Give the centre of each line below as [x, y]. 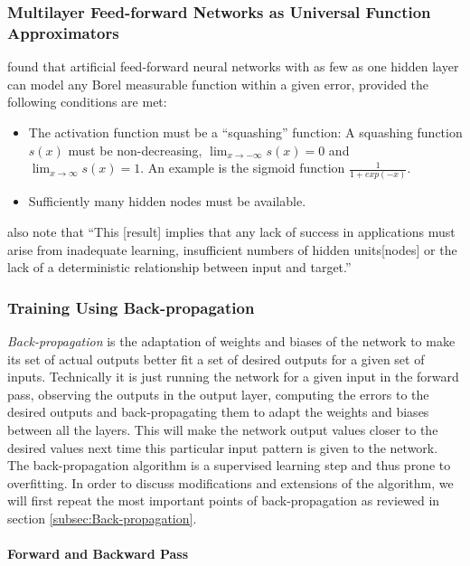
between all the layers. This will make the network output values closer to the [223, 429]
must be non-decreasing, [135, 150]
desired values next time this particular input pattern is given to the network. [223, 447]
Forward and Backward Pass [98, 554]
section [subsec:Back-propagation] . [102, 518]
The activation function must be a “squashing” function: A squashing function [245, 132]
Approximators [63, 32]
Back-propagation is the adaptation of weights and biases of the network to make [231, 341]
